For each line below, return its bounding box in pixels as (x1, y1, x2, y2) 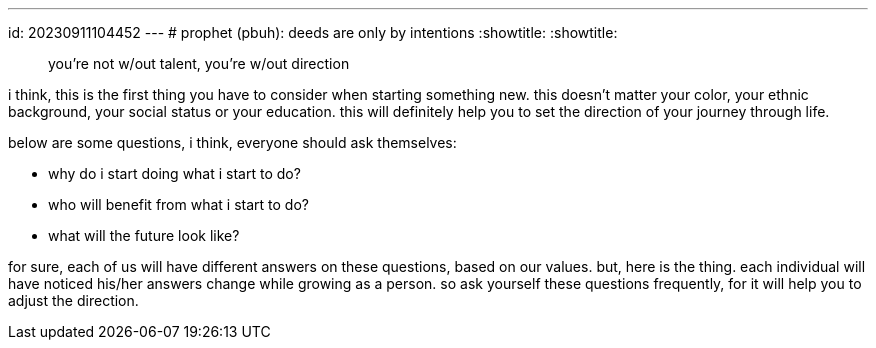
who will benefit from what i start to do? (48, 196, 309, 213)
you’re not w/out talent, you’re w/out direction (48, 55, 350, 72)
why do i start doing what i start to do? (48, 165, 301, 182)
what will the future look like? (48, 227, 240, 244)
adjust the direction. (8, 292, 139, 309)
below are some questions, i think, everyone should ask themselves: (8, 134, 457, 151)
